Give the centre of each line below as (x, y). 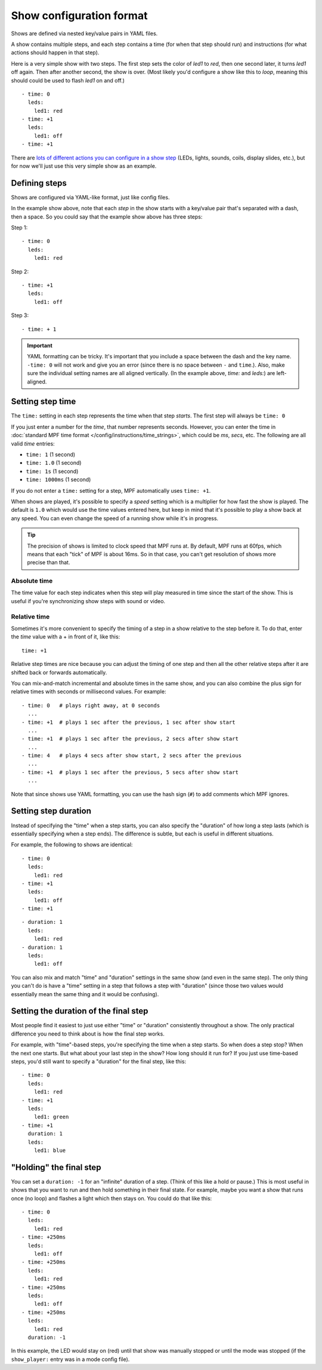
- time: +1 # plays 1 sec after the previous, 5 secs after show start (130, 772)
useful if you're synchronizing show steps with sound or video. (88, 601)
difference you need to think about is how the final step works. (88, 1034)
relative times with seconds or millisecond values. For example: (89, 692)
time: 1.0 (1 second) (54, 463)
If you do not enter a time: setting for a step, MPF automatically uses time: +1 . (111, 490)
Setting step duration (51, 811)
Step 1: (19, 228)
